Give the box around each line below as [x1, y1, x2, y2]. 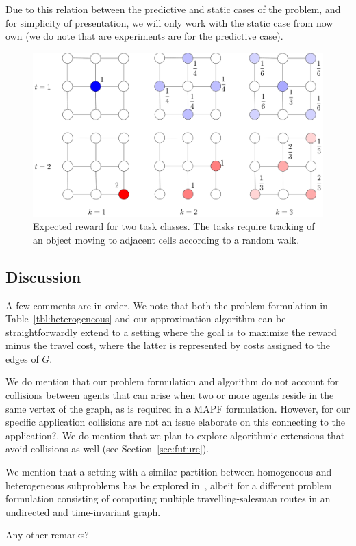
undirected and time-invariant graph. [5, 504, 161, 519]
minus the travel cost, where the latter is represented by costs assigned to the [5, 338, 331, 352]
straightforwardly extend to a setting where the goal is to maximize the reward [5, 324, 337, 339]
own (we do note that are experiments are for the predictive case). [5, 29, 283, 43]
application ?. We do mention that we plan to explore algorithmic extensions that [5, 428, 345, 442]
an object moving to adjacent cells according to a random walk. [33, 232, 300, 246]
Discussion [5, 265, 81, 287]
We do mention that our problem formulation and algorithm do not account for [5, 374, 339, 389]
